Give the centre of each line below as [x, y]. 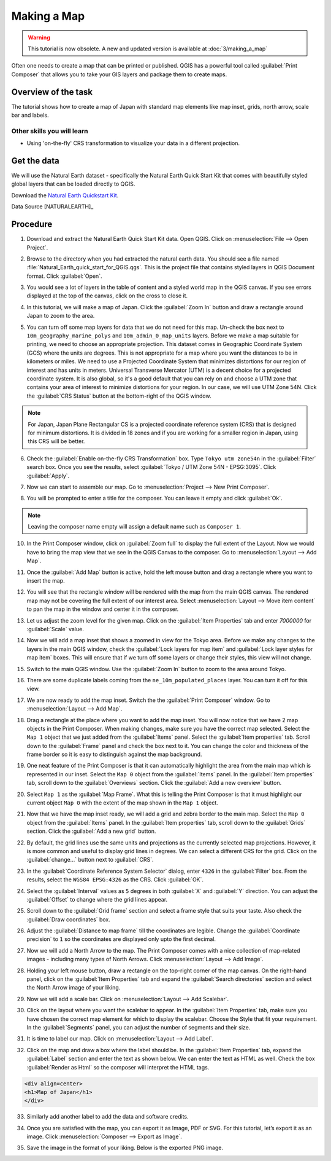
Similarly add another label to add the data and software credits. [108, 1117]
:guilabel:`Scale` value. [55, 629]
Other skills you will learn [50, 131]
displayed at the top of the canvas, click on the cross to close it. [107, 296]
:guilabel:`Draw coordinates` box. [68, 919]
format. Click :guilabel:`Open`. [64, 276]
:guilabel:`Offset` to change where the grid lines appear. [97, 899]
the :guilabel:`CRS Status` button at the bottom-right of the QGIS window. [119, 396]
